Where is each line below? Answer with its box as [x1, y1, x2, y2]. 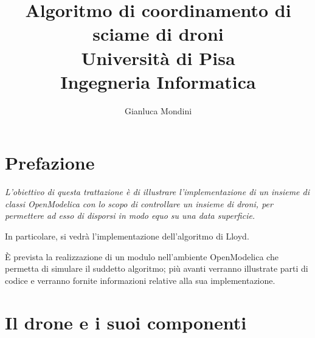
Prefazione [5, 150, 95, 175]
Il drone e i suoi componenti [5, 309, 247, 334]
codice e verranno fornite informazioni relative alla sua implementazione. [5, 274, 275, 286]
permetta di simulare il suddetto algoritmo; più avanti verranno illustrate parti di [5, 262, 308, 275]
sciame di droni [92, 21, 224, 46]
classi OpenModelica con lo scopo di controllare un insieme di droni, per [5, 197, 273, 210]
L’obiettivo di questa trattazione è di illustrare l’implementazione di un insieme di [5, 185, 310, 198]
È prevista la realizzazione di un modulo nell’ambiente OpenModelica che [5, 250, 279, 263]
